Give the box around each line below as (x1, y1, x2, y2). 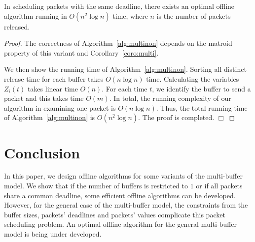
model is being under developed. (4, 229, 102, 239)
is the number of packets (156, 10, 231, 21)
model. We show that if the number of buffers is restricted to (4, 181, 188, 191)
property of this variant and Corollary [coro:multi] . (4, 47, 159, 58)
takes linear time (27, 83, 78, 93)
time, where (112, 10, 148, 21)
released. (4, 21, 30, 31)
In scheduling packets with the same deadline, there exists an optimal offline (4, 1, 235, 11)
